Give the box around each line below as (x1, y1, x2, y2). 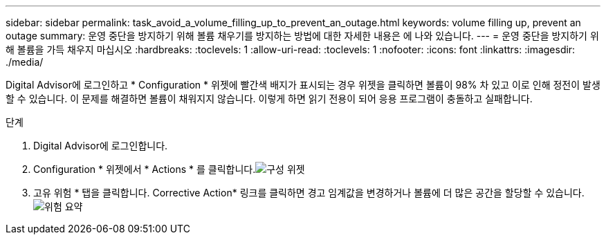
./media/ (6, 56, 44, 68)
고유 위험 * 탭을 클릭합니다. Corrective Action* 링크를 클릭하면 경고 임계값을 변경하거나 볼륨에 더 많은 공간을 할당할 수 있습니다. (33, 187, 585, 199)
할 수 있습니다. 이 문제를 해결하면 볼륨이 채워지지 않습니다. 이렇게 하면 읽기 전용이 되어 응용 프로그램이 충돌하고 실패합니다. (6, 93, 533, 104)
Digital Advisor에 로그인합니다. (33, 140, 168, 151)
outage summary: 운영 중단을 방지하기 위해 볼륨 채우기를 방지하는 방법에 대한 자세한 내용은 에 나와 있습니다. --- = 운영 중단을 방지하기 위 (6, 30, 599, 41)
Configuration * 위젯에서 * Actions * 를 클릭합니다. (33, 163, 256, 175)
